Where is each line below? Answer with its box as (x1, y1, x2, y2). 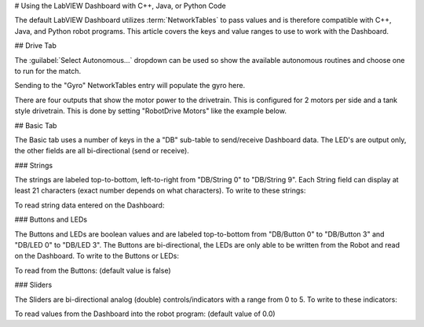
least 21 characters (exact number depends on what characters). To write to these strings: (14, 186, 306, 196)
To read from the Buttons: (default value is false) (14, 266, 172, 275)
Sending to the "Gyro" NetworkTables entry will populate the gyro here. (14, 81, 246, 90)
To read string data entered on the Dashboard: (14, 200, 165, 210)
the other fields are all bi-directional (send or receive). (14, 146, 190, 156)
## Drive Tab (14, 41, 57, 50)
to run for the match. (14, 66, 82, 75)
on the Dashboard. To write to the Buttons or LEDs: (14, 252, 180, 261)
